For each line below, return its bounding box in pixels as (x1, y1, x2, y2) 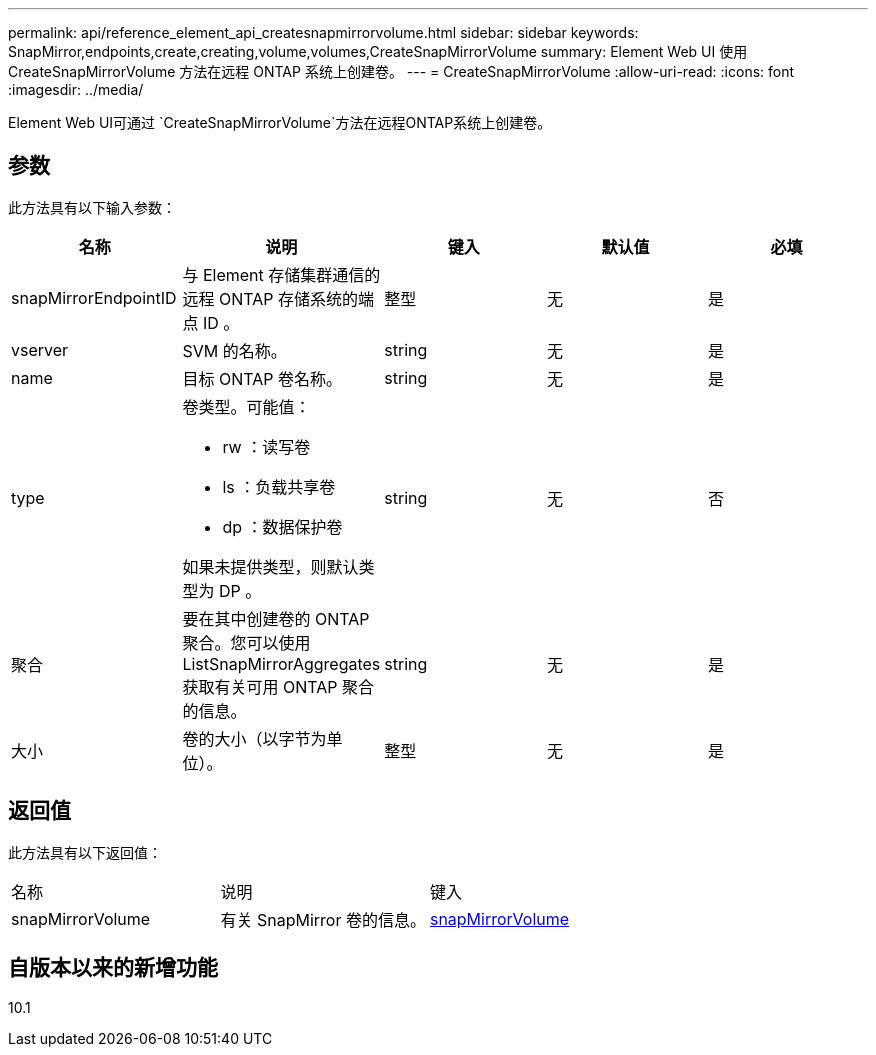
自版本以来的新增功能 (8, 955, 218, 981)
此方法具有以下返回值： (8, 843, 162, 861)
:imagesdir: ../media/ (8, 81, 144, 98)
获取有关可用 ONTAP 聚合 (182, 676, 374, 697)
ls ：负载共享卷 (222, 476, 336, 497)
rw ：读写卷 (222, 436, 311, 457)
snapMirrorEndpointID (11, 287, 177, 308)
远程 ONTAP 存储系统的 (182, 288, 358, 309)
